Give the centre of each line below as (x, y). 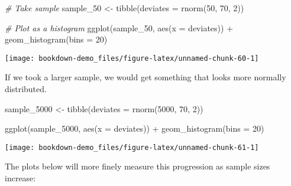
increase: (20, 178)
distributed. (26, 89)
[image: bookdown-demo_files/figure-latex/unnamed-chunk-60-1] (132, 58)
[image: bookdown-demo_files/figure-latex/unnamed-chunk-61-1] (132, 147)
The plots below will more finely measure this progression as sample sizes (138, 166)
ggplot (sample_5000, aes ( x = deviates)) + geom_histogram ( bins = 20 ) (135, 128)
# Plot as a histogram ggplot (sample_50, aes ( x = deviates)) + (119, 27)
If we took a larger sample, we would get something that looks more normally (145, 77)
